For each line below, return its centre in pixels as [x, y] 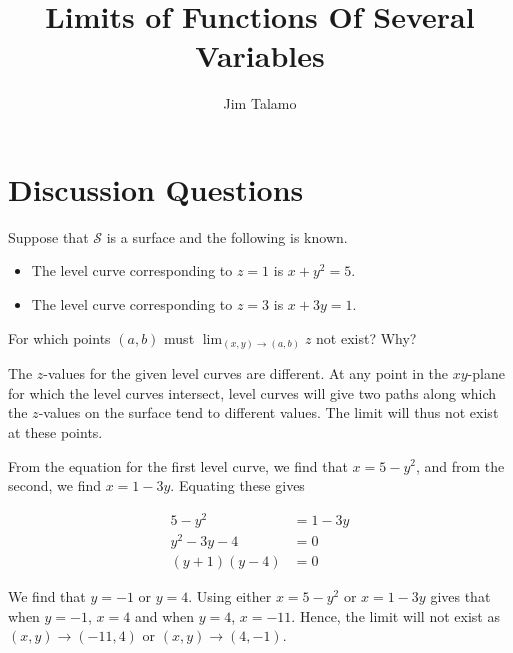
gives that [460, 595]
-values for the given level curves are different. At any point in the [246, 373]
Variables [260, 55]
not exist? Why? [366, 337]
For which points [59, 337]
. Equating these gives [237, 485]
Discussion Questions [156, 188]
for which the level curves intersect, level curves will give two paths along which [252, 392]
